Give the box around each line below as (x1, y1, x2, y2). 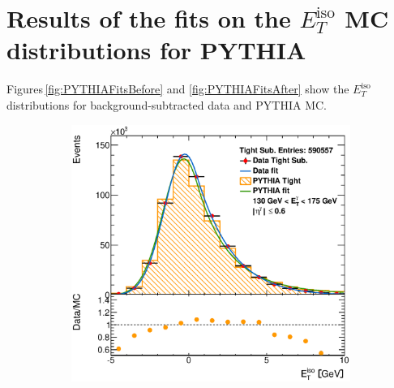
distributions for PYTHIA (6, 33, 306, 67)
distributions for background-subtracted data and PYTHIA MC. (6, 96, 327, 113)
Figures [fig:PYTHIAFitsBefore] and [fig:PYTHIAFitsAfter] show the (6, 80, 349, 97)
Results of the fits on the (6, 2, 291, 35)
